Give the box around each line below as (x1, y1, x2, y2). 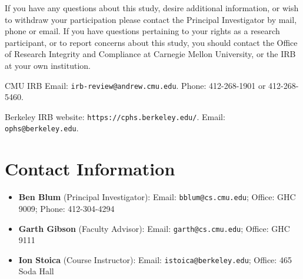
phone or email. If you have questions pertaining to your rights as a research (5, 25, 280, 37)
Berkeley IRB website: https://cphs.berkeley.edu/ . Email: (5, 110, 225, 122)
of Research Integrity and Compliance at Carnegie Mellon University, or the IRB (5, 48, 296, 60)
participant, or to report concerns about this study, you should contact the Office (5, 36, 298, 48)
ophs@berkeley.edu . (5, 122, 79, 134)
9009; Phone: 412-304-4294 (18, 202, 115, 214)
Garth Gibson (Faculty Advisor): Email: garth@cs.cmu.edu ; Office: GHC (18, 222, 290, 234)
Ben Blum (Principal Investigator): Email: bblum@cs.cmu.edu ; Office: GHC (18, 191, 296, 203)
